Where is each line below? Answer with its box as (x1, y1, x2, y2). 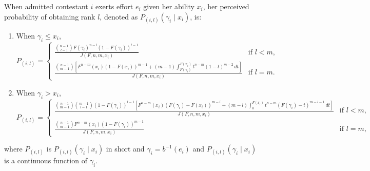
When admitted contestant (4, 1, 88, 11)
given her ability (143, 1, 194, 11)
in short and (106, 143, 145, 154)
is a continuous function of (4, 155, 87, 166)
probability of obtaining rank (4, 11, 95, 22)
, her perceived (203, 1, 249, 11)
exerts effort (95, 1, 133, 11)
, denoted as (100, 11, 138, 22)
